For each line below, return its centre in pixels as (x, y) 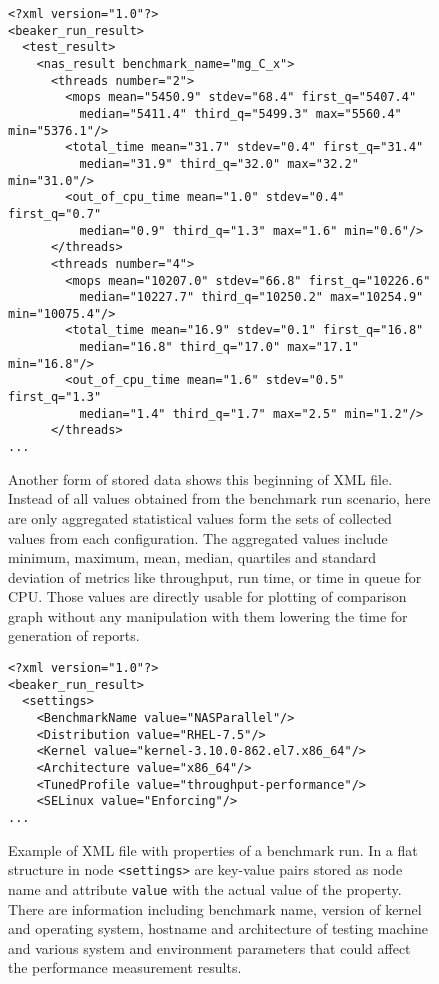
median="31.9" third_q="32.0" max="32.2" (219, 163)
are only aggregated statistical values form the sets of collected (200, 517)
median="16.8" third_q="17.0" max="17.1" (219, 347)
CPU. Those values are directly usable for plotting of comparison (207, 596)
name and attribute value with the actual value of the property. (205, 888)
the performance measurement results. (125, 967)
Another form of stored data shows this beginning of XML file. (200, 478)
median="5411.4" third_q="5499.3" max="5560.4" (240, 113)
